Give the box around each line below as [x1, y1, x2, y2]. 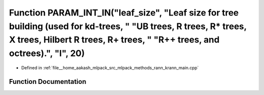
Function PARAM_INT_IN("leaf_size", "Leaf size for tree [9, 7, 239, 18]
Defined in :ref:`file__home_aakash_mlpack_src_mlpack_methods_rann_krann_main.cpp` [21, 64, 199, 70]
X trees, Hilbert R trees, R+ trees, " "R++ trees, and [9, 34, 220, 46]
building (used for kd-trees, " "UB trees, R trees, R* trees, [9, 21, 247, 32]
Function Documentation [9, 78, 87, 86]
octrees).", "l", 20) [9, 48, 85, 59]
